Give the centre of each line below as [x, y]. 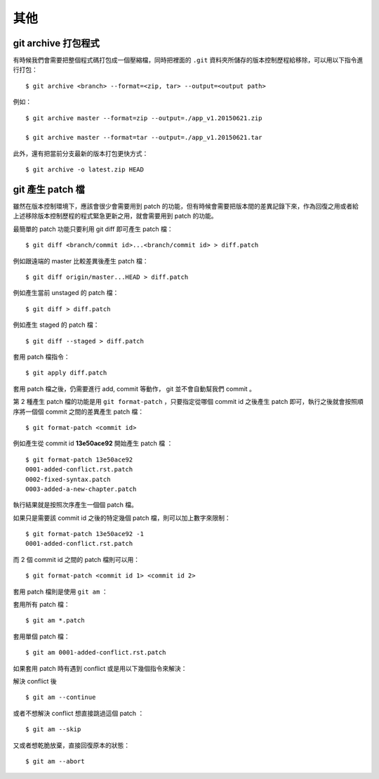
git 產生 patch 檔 [49, 189]
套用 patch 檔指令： [41, 357]
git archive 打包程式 [56, 43]
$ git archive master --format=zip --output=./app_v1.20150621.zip [144, 118]
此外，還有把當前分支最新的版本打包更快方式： [81, 153]
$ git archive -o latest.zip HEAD [85, 170]
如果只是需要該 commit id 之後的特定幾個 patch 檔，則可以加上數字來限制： [122, 518]
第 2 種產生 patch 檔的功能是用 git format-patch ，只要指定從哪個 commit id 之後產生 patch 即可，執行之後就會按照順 [188, 402]
